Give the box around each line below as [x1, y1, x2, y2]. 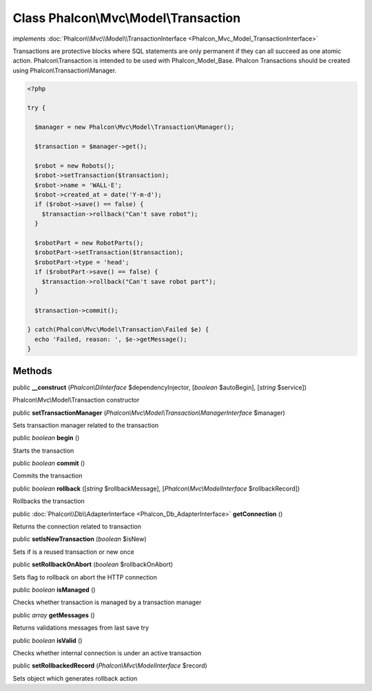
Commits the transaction [12, 472, 83, 480]
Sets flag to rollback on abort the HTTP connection [12, 573, 158, 581]
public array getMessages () [12, 610, 96, 619]
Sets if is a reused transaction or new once [12, 548, 134, 556]
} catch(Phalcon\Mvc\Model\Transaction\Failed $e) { [27, 326, 209, 333]
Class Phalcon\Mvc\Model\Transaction [12, 10, 241, 25]
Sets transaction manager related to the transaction [12, 421, 159, 429]
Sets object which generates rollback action [12, 674, 138, 682]
